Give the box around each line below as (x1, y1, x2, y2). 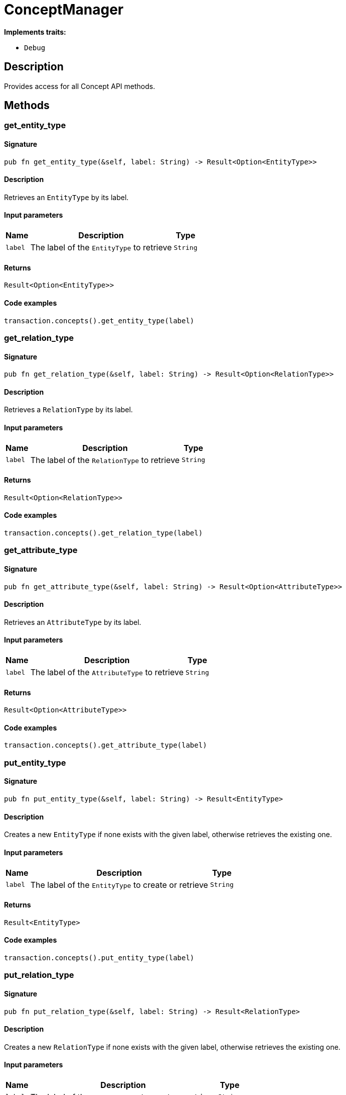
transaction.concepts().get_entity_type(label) (4, 316, 195, 325)
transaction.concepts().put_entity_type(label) (4, 953, 195, 962)
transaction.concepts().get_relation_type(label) (4, 529, 203, 537)
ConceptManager (4, 1, 124, 18)
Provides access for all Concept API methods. (4, 81, 155, 90)
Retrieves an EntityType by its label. (4, 193, 129, 202)
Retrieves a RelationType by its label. (4, 405, 133, 414)
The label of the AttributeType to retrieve (30, 667, 184, 678)
